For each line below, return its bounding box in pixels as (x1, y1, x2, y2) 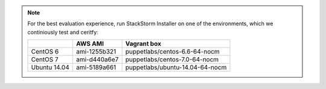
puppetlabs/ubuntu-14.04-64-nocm (125, 63, 227, 72)
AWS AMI (75, 40, 104, 48)
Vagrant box (125, 40, 161, 48)
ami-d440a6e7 (75, 55, 119, 64)
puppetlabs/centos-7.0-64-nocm (125, 55, 219, 64)
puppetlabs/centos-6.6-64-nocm (125, 48, 220, 56)
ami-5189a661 (75, 63, 117, 72)
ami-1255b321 (75, 48, 117, 56)
